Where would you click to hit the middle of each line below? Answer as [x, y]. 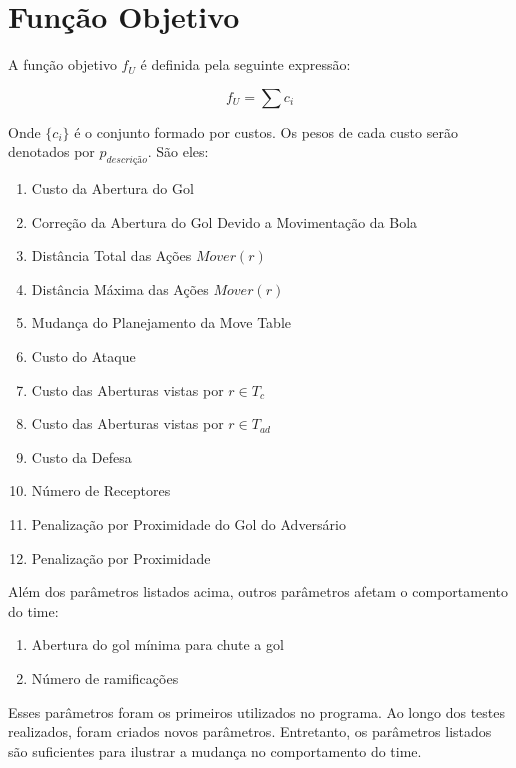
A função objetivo [62, 64]
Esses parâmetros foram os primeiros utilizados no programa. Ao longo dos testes [257, 711]
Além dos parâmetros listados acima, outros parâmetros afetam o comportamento [258, 591]
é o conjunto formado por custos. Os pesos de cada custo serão [266, 131]
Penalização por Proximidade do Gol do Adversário [188, 524]
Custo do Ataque [83, 356]
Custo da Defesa [81, 456]
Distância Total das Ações [111, 255]
